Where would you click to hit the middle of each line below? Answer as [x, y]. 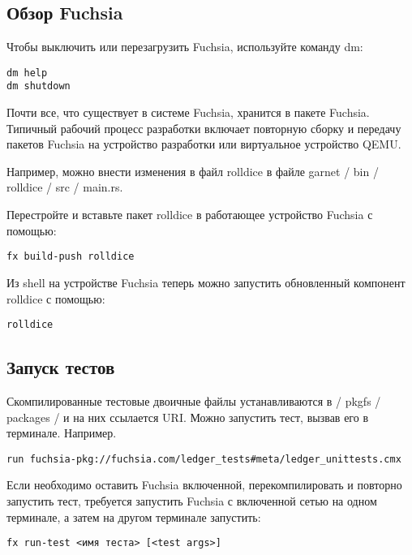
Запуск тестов [61, 367]
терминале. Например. [62, 433]
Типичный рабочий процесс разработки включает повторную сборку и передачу [204, 128]
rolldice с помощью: [56, 298]
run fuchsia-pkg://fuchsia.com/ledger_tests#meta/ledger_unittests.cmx [204, 459]
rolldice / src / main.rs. [65, 187]
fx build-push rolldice [71, 257]
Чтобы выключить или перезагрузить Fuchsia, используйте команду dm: [185, 47]
